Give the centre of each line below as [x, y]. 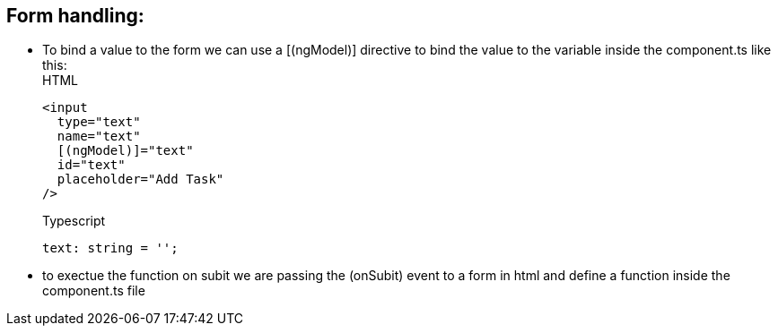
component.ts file [94, 291]
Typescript [74, 221]
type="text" [99, 122]
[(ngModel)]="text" [125, 151]
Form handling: [75, 16]
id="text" [91, 165]
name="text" [99, 137]
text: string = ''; [110, 248]
